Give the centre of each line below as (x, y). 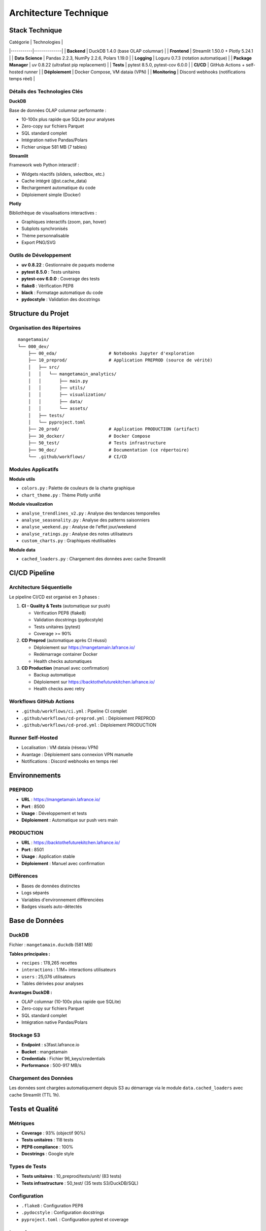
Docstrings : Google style (48, 1154)
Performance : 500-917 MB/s (51, 1066)
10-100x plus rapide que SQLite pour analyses (68, 119)
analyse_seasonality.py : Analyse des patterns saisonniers (86, 520)
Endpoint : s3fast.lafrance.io (50, 1045)
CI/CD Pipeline (32, 573)
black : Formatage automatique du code (62, 292)
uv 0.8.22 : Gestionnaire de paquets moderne (68, 265)
